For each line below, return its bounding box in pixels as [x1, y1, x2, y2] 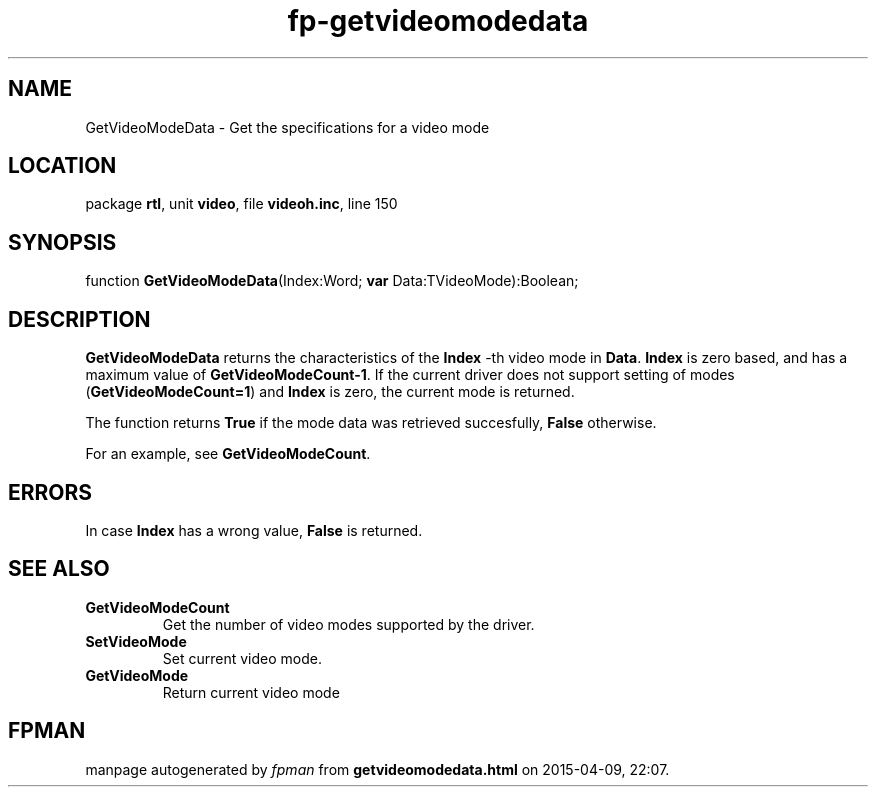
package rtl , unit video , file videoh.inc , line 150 [85, 195, 398, 213]
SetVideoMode [85, 632, 187, 650]
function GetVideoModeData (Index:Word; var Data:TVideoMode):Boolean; [85, 272, 579, 290]
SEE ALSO [8, 556, 110, 582]
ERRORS [8, 479, 93, 505]
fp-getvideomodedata [287, 4, 589, 38]
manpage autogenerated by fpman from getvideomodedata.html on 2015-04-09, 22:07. [85, 760, 670, 778]
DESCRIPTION [8, 306, 151, 332]
